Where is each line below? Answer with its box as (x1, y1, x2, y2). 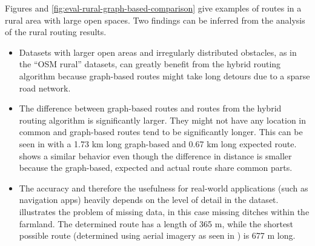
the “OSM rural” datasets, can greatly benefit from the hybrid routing (19, 58, 281, 70)
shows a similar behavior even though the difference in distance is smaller (19, 149, 292, 162)
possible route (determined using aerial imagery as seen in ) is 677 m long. (19, 229, 296, 242)
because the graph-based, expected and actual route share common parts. (19, 161, 293, 174)
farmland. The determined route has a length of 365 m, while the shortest (19, 217, 294, 230)
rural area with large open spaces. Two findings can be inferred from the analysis (5, 13, 305, 26)
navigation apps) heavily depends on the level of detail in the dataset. (19, 193, 279, 206)
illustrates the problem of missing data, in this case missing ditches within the (19, 205, 310, 218)
